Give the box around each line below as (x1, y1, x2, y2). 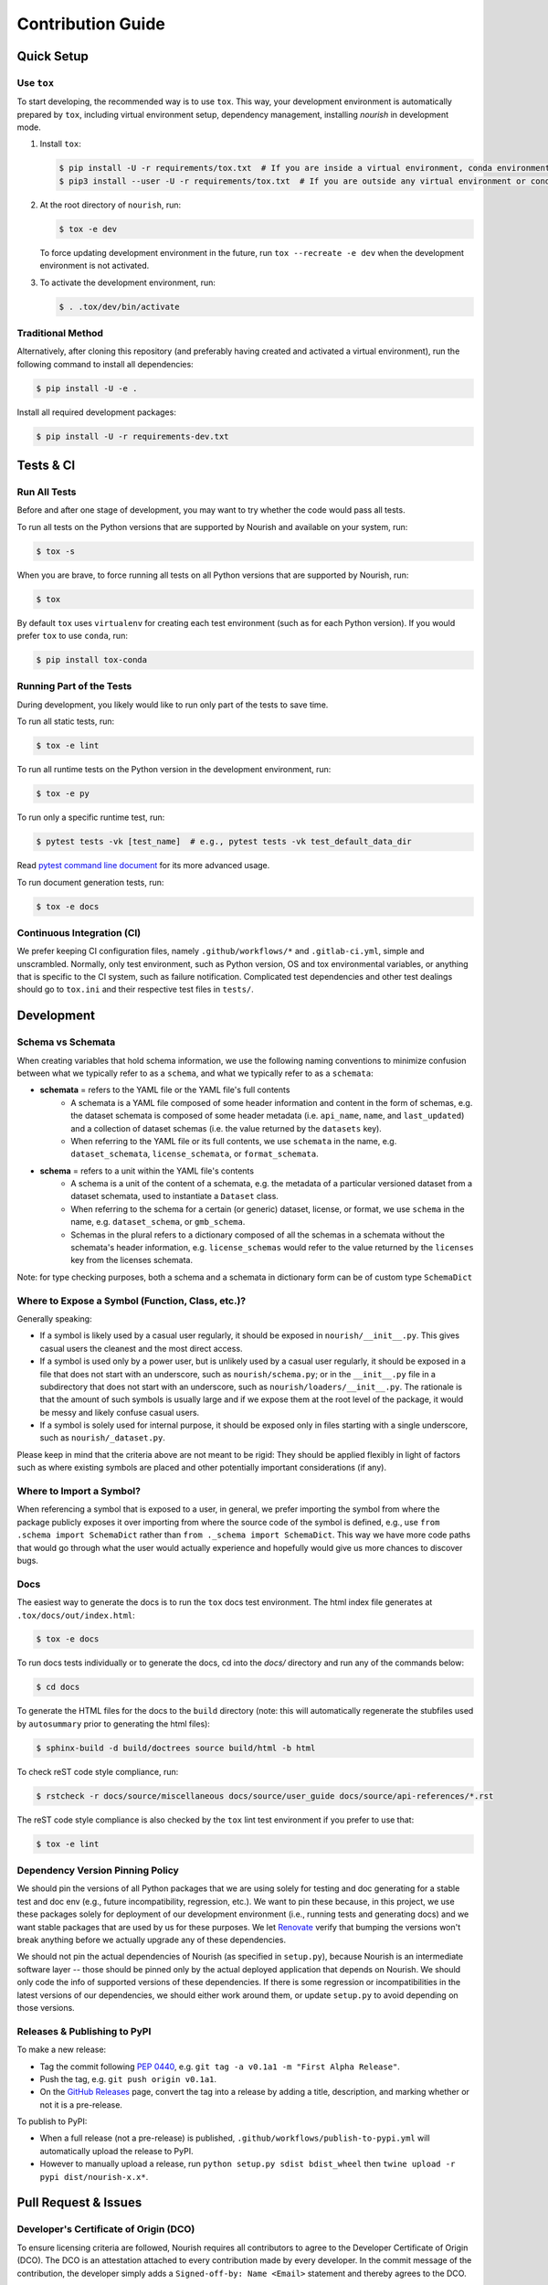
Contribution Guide (16, 14, 166, 34)
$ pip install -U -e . (36, 383, 138, 393)
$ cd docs (36, 1682, 80, 1693)
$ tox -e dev (58, 224, 118, 234)
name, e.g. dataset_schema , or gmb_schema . (70, 1217, 246, 1228)
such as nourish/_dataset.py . (39, 1432, 166, 1443)
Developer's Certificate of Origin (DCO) (16, 2223, 195, 2236)
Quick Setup (16, 48, 89, 64)
